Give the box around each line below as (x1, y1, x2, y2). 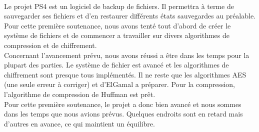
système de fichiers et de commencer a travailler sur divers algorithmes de (4, 30, 229, 40)
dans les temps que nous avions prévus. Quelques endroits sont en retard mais (4, 108, 243, 119)
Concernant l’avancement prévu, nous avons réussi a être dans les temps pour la (4, 49, 249, 60)
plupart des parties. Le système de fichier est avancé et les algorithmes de (4, 59, 229, 70)
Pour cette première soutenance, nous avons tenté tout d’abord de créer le (4, 20, 231, 30)
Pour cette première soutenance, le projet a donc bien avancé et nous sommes (4, 98, 241, 109)
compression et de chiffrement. (4, 39, 97, 50)
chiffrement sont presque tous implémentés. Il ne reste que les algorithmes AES (4, 69, 246, 79)
